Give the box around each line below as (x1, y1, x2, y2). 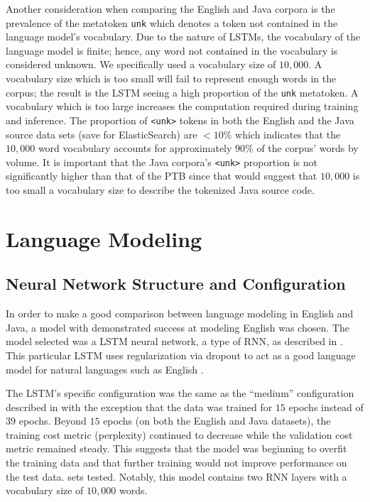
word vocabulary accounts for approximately (38, 141, 232, 155)
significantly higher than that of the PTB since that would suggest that (6, 168, 317, 183)
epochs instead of (288, 399, 364, 414)
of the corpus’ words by (256, 141, 359, 155)
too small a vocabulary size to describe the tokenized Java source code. (6, 182, 315, 197)
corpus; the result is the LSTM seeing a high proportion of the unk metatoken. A (6, 84, 359, 99)
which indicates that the (235, 126, 341, 141)
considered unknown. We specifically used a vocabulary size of (6, 57, 276, 72)
